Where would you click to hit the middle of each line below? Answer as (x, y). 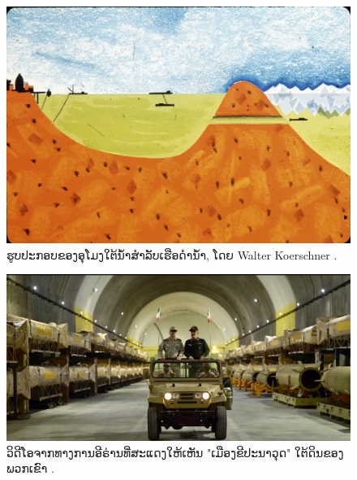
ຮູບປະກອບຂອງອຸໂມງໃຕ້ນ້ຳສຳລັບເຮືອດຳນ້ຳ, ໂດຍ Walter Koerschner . (172, 254)
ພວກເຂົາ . (30, 468)
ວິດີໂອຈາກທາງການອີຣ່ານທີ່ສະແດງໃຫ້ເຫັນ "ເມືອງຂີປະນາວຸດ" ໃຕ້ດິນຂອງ (175, 452)
